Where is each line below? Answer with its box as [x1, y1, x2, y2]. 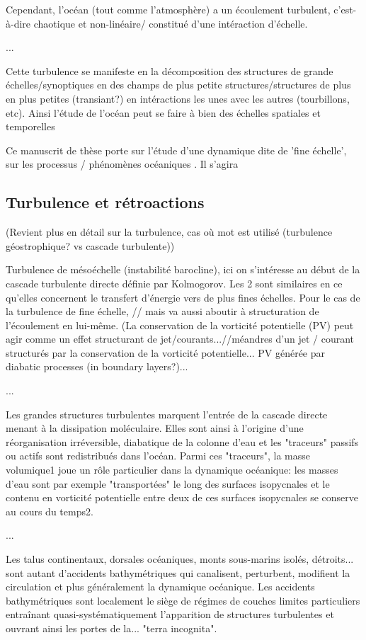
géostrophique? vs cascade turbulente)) [6, 238, 175, 253]
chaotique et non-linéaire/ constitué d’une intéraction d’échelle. [33, 16, 308, 30]
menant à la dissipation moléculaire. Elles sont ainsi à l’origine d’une [6, 421, 304, 435]
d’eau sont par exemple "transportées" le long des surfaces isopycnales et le [6, 476, 330, 491]
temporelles [6, 119, 55, 134]
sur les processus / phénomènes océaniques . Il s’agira [6, 156, 239, 171]
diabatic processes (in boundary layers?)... [6, 359, 188, 374]
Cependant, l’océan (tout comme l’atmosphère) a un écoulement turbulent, [6, 2, 331, 16]
